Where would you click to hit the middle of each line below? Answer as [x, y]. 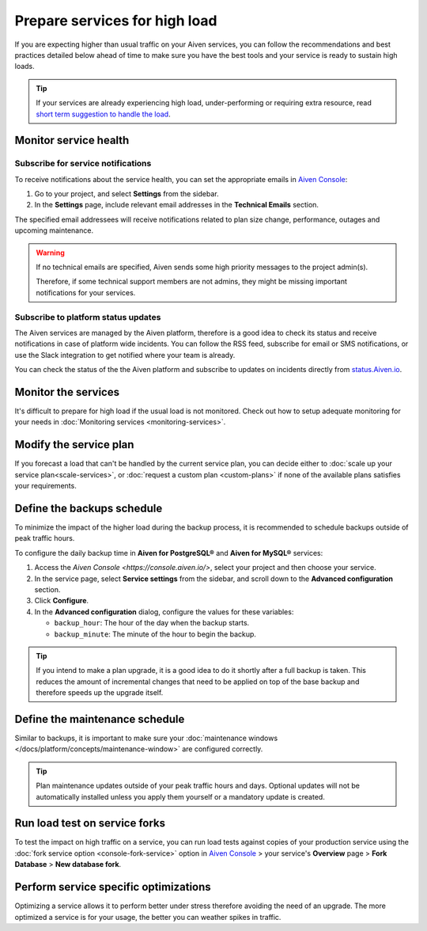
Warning [50, 253]
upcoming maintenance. [54, 230]
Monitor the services [67, 392]
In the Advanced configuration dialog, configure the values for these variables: [164, 612]
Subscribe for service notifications [83, 164]
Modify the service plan [74, 445]
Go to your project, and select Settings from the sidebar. [127, 194]
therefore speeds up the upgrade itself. [100, 693]
